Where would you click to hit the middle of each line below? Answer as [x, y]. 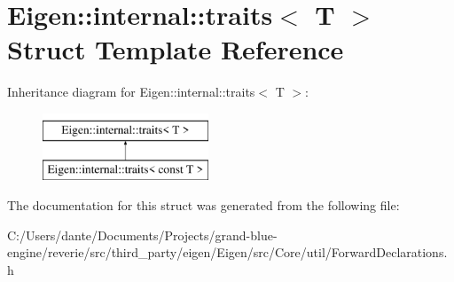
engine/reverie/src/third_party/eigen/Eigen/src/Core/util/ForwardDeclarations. [227, 252]
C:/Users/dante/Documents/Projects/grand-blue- [142, 235]
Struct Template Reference [176, 49]
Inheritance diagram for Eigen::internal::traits [131, 92]
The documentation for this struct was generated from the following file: [204, 205]
